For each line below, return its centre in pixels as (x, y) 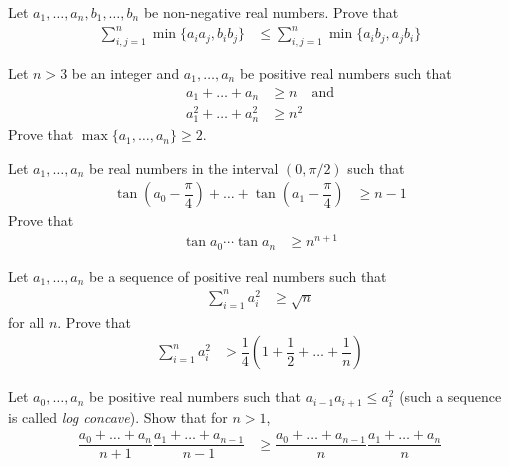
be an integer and (125, 72)
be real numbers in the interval (184, 167)
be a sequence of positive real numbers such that (238, 275)
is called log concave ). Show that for (118, 416)
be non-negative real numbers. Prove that (271, 12)
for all (26, 321)
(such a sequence (450, 396)
